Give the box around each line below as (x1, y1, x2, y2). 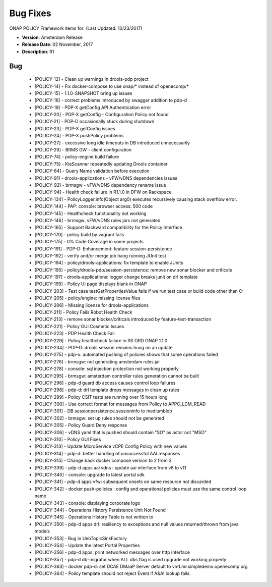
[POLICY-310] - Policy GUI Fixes (34, 437, 101, 443)
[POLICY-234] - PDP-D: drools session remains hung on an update (34, 344, 173, 350)
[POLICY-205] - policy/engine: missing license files (34, 295, 141, 301)
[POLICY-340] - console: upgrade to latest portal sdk (34, 472, 145, 477)
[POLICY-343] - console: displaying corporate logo (34, 500, 141, 506)
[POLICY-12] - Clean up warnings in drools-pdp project (34, 76, 149, 82)
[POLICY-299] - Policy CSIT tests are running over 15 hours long (34, 394, 168, 400)
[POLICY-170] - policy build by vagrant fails (34, 231, 124, 237)
